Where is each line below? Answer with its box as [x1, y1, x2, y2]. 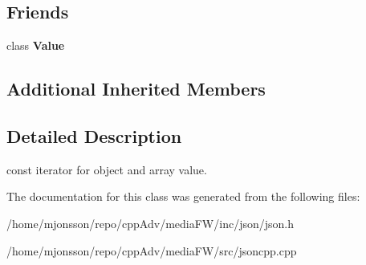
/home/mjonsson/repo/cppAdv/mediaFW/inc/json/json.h [6, 214, 294, 231]
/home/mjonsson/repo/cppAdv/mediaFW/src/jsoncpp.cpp [6, 242, 297, 259]
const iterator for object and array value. [6, 161, 207, 177]
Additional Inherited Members [6, 76, 266, 101]
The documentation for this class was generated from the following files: [6, 188, 360, 205]
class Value [6, 37, 65, 54]
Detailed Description [6, 123, 182, 148]
